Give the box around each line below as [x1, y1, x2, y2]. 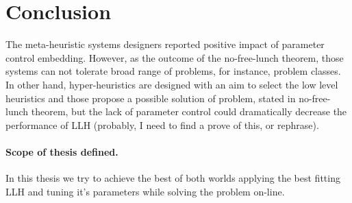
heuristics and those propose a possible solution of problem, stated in [5, 91, 296, 105]
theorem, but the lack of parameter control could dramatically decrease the [31, 104, 347, 119]
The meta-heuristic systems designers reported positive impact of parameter [5, 37, 325, 51]
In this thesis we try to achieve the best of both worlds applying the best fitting [5, 171, 340, 185]
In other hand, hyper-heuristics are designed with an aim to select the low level [5, 77, 338, 91]
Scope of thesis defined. [5, 144, 118, 158]
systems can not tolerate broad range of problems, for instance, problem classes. [5, 64, 341, 78]
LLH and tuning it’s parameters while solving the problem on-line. [5, 184, 285, 198]
